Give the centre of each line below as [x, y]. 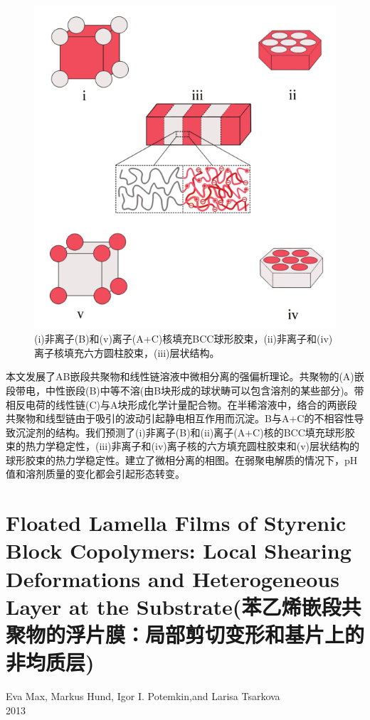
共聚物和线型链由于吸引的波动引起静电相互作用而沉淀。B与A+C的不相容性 [180, 418]
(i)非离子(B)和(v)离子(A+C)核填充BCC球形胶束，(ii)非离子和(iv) [184, 339]
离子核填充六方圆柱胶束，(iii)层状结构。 [127, 352]
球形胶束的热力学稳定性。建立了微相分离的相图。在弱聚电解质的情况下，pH [182, 460]
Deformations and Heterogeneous [173, 578]
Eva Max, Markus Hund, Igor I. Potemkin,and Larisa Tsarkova [143, 696]
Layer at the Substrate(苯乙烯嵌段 [174, 606]
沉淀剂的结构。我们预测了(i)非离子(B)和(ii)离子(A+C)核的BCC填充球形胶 [185, 432]
